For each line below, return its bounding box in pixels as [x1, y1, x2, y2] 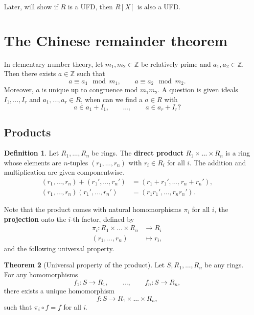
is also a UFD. [137, 1, 181, 11]
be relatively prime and [141, 58, 211, 69]
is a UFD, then [68, 1, 113, 11]
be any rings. [205, 260, 244, 270]
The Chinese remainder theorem [4, 30, 228, 50]
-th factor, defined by [70, 213, 134, 224]
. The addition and [189, 157, 246, 167]
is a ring [225, 148, 250, 158]
